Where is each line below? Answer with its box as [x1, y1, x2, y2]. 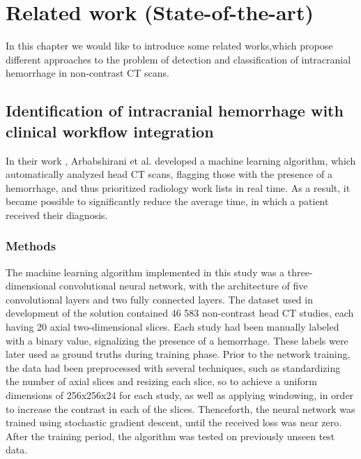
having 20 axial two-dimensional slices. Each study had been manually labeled [6, 319, 339, 334]
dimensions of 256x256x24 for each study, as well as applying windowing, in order [6, 388, 354, 402]
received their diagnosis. [6, 207, 108, 222]
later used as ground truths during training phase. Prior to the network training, [6, 347, 351, 361]
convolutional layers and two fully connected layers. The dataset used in [6, 292, 313, 306]
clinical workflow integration [6, 120, 214, 142]
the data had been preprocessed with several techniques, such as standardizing [6, 360, 341, 375]
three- [287, 264, 313, 279]
